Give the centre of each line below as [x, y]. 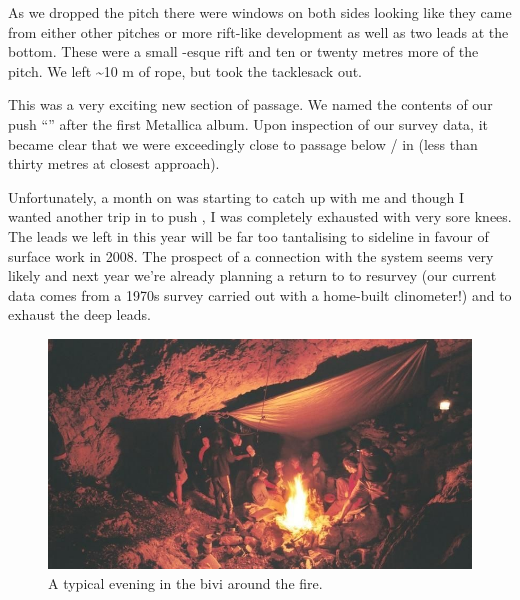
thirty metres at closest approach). [114, 163]
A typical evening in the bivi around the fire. [185, 583]
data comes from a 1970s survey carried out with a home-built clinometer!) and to [260, 294]
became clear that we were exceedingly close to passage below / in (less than [243, 143]
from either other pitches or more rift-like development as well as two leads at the [258, 31]
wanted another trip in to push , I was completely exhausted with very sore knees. [260, 216]
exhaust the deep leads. [79, 314]
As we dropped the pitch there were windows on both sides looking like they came [260, 12]
